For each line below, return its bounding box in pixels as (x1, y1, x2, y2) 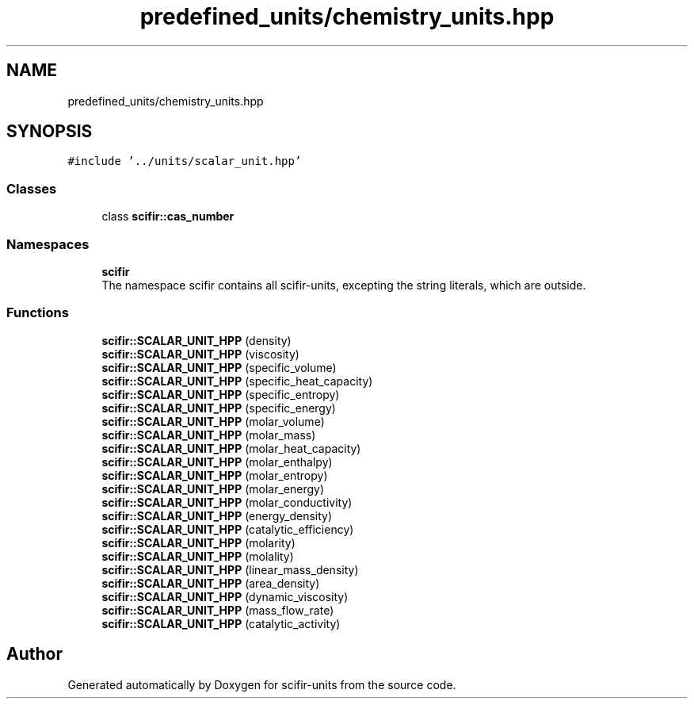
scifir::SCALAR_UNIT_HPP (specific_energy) (101, 400, 336, 415)
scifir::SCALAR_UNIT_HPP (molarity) (101, 535, 296, 550)
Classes (6, 180, 57, 197)
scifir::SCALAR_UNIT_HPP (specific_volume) (101, 360, 337, 374)
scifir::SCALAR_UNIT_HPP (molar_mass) (101, 427, 316, 442)
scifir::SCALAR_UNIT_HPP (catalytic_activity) (101, 616, 341, 630)
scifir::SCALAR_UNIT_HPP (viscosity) (101, 347, 299, 361)
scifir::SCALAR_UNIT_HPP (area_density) (101, 576, 320, 590)
